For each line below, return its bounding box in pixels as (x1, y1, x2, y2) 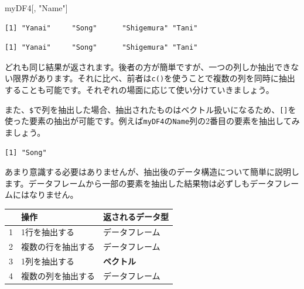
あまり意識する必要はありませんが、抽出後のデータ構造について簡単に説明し (5, 166, 299, 178)
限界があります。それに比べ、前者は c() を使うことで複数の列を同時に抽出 (12, 72, 295, 84)
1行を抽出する (21, 226, 74, 238)
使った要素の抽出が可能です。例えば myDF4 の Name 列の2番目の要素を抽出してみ (5, 115, 300, 127)
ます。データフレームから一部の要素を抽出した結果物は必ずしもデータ (5, 177, 275, 189)
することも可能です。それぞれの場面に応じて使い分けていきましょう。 (5, 84, 274, 96)
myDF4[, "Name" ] (5, 2, 68, 13)
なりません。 (29, 188, 78, 201)
